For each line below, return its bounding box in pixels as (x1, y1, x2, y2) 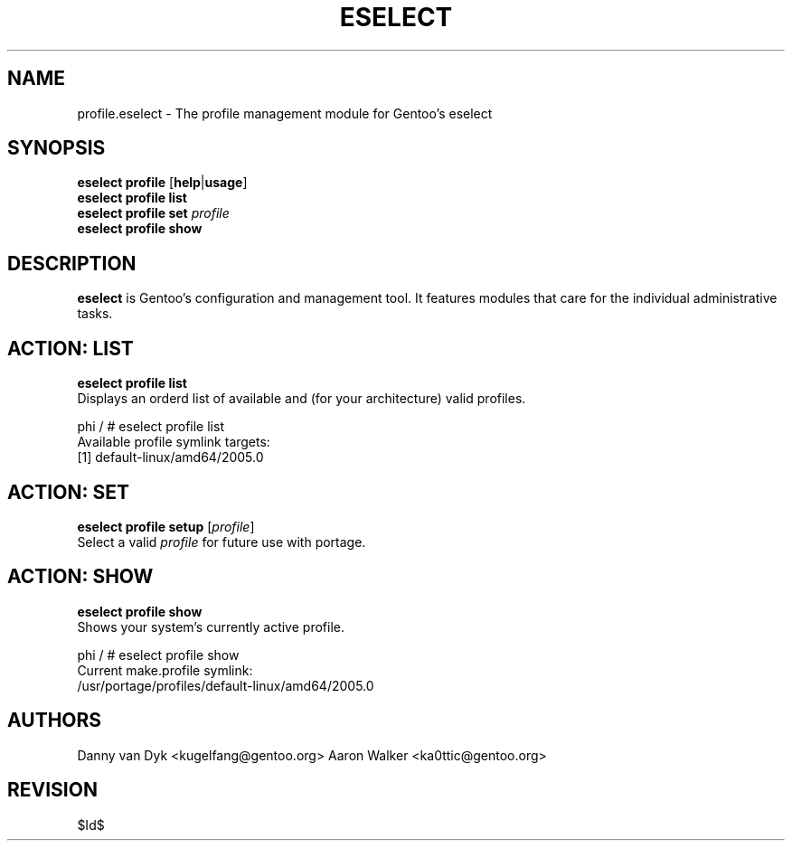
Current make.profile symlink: (77, 662, 253, 678)
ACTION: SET (7, 480, 129, 504)
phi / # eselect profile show (77, 646, 240, 663)
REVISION (7, 778, 98, 802)
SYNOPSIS (7, 137, 106, 160)
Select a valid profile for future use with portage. (77, 533, 366, 550)
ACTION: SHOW (7, 565, 154, 589)
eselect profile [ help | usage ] (77, 174, 248, 191)
